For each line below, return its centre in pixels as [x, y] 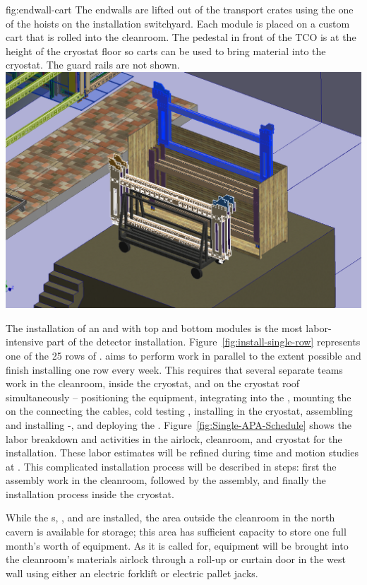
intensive [25, 342]
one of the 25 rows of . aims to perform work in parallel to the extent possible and [183, 355]
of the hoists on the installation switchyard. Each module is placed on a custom [178, 23]
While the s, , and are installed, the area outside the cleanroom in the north [170, 518]
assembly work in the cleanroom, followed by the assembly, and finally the [166, 480]
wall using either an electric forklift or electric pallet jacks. [132, 573]
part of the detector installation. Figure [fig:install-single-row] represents [204, 342]
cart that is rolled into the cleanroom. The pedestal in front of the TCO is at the [181, 37]
